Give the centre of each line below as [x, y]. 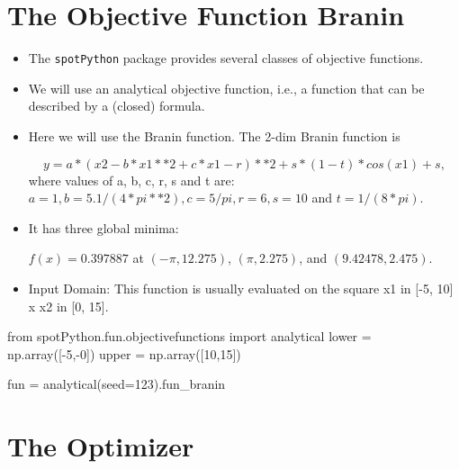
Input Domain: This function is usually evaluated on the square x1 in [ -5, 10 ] [241, 288]
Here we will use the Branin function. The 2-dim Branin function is [214, 135]
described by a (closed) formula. [117, 106]
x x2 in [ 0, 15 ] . [68, 306]
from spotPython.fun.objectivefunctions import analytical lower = [189, 336]
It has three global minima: [103, 227]
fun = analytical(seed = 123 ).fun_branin [117, 384]
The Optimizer [101, 446]
